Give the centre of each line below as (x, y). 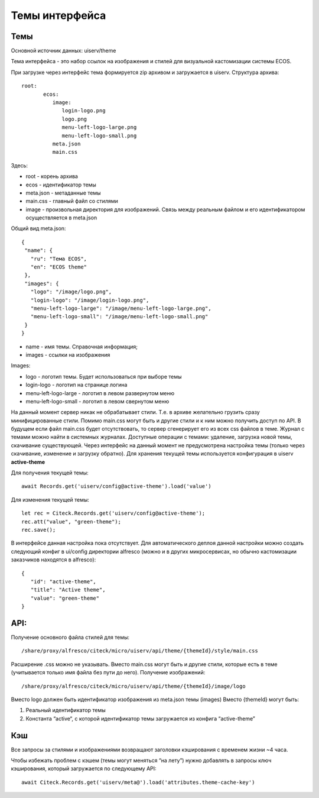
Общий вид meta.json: (38, 228)
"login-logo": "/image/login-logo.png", (90, 300)
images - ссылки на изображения (68, 354)
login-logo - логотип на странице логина (77, 385)
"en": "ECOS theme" (59, 267)
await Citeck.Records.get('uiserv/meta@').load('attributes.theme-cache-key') (138, 782)
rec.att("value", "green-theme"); (71, 521)
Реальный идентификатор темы (66, 710)
